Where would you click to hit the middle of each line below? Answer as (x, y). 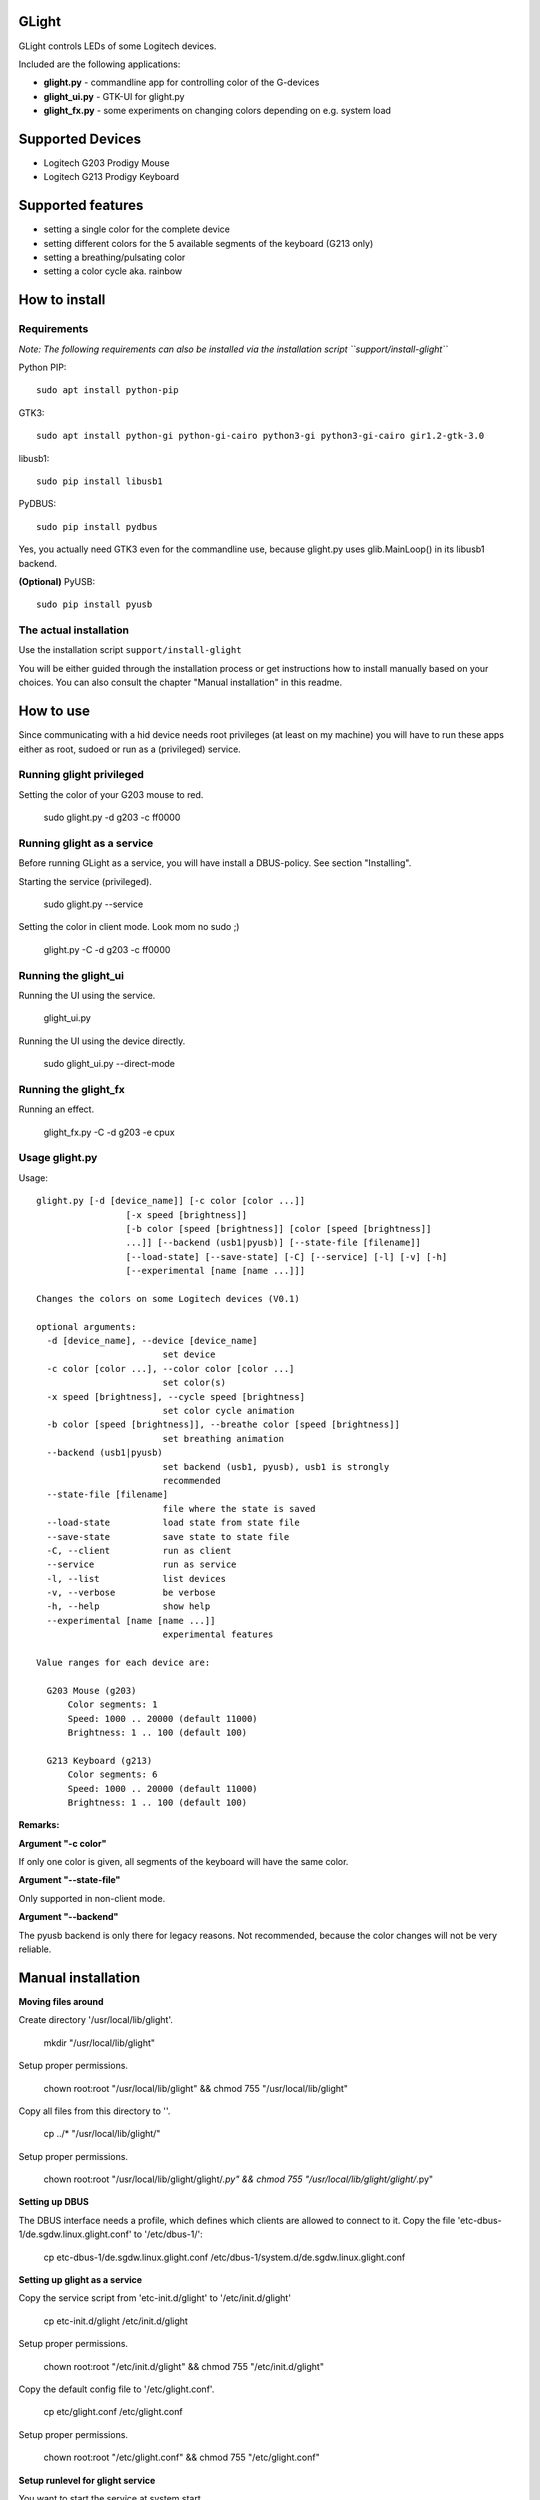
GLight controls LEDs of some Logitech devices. (117, 46)
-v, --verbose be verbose (131, 1593)
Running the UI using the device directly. (102, 1041)
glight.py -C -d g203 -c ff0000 (107, 949)
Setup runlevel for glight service (87, 2480)
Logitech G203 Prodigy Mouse (106, 162)
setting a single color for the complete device (136, 229)
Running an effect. (56, 1109)
